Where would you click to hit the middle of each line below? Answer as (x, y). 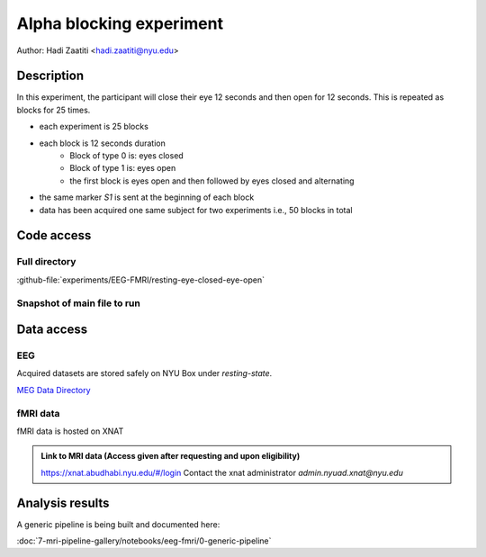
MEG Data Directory (54, 390)
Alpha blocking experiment (120, 23)
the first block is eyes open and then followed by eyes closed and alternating (212, 181)
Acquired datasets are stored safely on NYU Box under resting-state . (144, 373)
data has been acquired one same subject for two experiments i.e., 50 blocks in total (196, 210)
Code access (54, 235)
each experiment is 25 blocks (94, 127)
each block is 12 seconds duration (102, 143)
